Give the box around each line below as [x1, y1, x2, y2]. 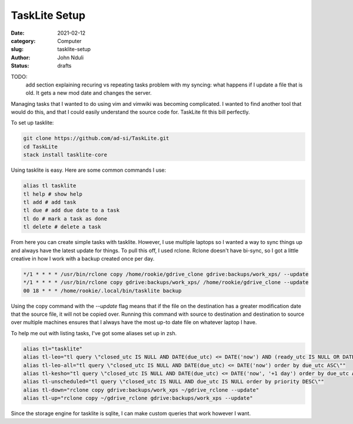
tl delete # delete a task [23, 223, 101, 231]
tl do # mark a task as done [23, 215, 108, 222]
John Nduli [57, 54, 84, 61]
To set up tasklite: [11, 119, 54, 126]
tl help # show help [23, 191, 82, 197]
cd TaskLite [23, 143, 58, 150]
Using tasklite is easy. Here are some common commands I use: [11, 166, 166, 173]
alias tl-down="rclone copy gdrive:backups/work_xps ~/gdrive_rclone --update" [23, 386, 259, 393]
